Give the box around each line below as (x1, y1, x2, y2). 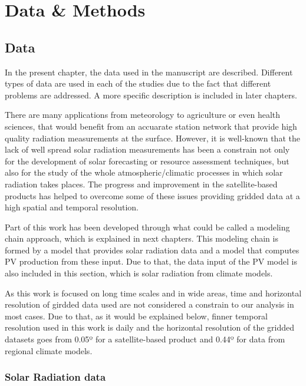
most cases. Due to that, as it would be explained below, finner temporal (5, 309, 268, 322)
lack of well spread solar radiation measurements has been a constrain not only (5, 143, 290, 156)
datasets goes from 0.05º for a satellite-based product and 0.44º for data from (5, 333, 285, 345)
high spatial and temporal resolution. (5, 201, 139, 213)
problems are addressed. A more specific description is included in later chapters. (5, 88, 297, 101)
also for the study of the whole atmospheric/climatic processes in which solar (5, 166, 283, 179)
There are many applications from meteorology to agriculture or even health (5, 108, 281, 121)
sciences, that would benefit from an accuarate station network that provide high (5, 120, 297, 132)
